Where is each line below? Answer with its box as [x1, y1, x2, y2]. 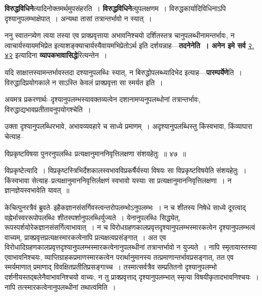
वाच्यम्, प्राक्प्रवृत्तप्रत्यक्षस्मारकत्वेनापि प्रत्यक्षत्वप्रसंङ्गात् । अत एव [5, 232, 166, 242]
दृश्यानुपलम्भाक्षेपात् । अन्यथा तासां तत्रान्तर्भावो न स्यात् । [5, 13, 152, 23]
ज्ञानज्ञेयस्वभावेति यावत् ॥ [5, 185, 70, 195]
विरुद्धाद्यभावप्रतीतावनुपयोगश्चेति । [5, 104, 91, 114]
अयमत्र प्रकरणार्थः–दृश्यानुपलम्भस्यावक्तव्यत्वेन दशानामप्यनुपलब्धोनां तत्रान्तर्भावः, [5, 94, 201, 105]
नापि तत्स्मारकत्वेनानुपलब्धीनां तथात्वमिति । [5, 281, 116, 292]
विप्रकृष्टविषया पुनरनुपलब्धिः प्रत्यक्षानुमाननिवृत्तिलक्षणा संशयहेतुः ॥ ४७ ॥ [5, 148, 186, 158]
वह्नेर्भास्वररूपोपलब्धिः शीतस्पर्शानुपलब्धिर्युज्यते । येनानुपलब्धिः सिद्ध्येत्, [5, 212, 181, 222]
